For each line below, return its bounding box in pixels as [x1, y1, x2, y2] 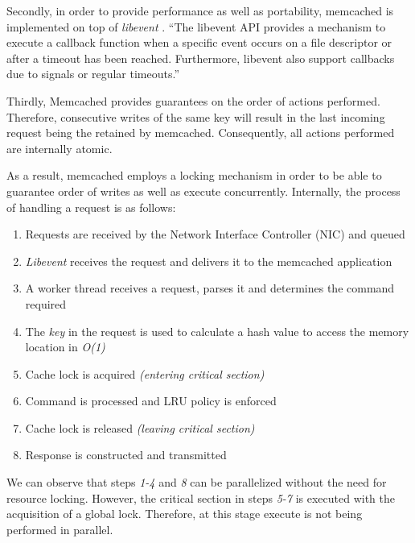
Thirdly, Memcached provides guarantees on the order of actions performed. [6, 92, 380, 109]
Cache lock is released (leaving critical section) [25, 419, 255, 436]
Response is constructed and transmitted [25, 446, 227, 463]
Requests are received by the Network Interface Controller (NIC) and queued [25, 226, 405, 242]
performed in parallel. [6, 520, 113, 537]
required [25, 295, 67, 312]
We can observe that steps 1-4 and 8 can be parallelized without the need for [6, 474, 387, 491]
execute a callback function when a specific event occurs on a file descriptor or [6, 34, 392, 51]
